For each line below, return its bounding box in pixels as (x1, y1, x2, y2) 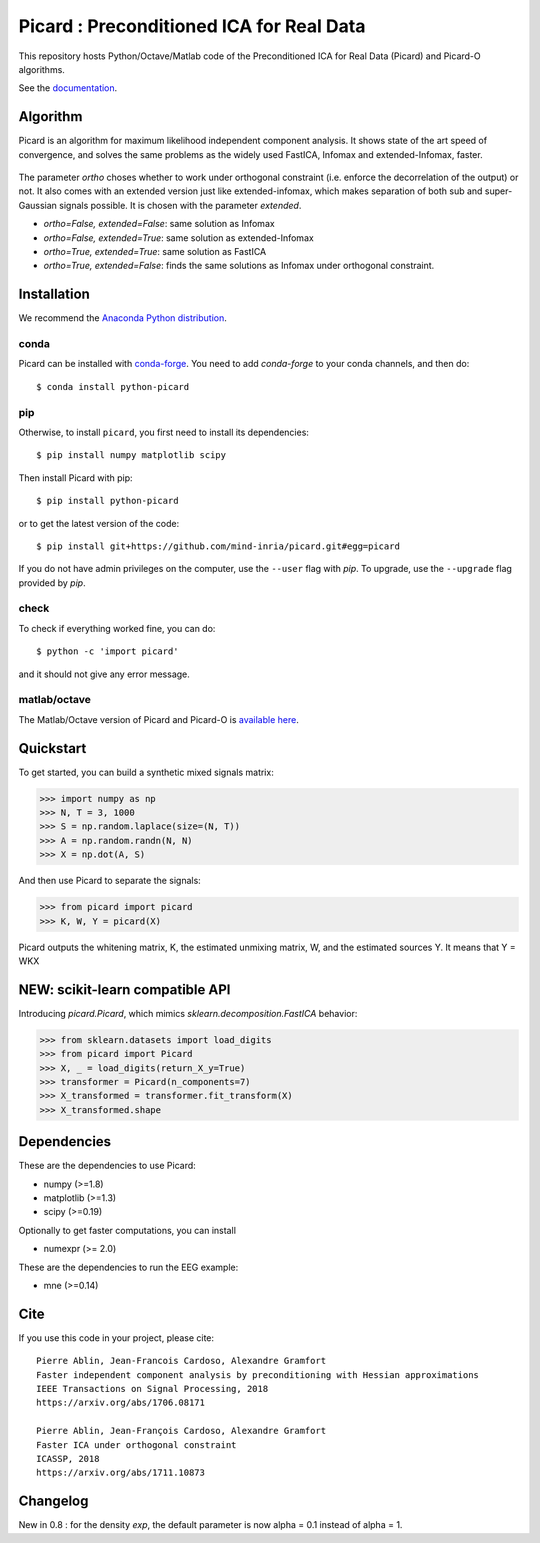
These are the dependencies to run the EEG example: (18, 1261, 239, 1273)
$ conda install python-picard (36, 381, 190, 392)
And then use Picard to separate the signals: (18, 875, 202, 887)
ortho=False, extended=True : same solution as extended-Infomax (43, 231, 314, 244)
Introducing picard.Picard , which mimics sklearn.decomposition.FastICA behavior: (18, 1007, 358, 1019)
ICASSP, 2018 (36, 1453, 100, 1465)
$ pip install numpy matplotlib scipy (36, 450, 227, 461)
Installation (18, 286, 90, 303)
